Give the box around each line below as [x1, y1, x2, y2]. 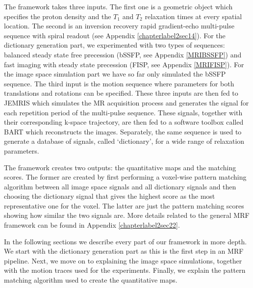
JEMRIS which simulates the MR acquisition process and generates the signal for [4, 97, 249, 107]
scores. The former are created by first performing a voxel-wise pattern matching [4, 172, 247, 182]
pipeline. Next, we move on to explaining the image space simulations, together [4, 255, 242, 265]
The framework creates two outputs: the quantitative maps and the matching [4, 162, 236, 172]
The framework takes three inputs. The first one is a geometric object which [4, 1, 233, 11]
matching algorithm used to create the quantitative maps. [4, 275, 177, 285]
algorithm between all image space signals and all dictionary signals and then [4, 181, 236, 191]
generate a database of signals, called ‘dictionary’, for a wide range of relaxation [4, 136, 245, 146]
